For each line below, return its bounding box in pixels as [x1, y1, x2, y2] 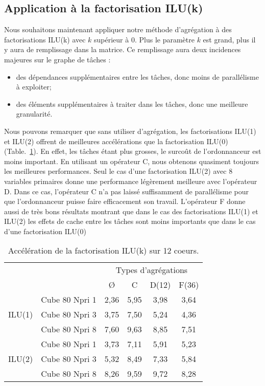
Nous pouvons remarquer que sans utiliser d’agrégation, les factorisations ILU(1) [4, 125, 256, 136]
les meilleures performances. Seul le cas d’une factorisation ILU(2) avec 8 [4, 166, 233, 176]
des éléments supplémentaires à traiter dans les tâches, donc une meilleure [16, 98, 248, 109]
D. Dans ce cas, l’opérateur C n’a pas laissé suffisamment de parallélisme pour [4, 186, 249, 196]
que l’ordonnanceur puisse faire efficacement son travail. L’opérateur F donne [4, 196, 246, 207]
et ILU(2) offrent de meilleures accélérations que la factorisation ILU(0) [4, 135, 228, 146]
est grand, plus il [203, 34, 256, 44]
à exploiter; [16, 81, 52, 92]
